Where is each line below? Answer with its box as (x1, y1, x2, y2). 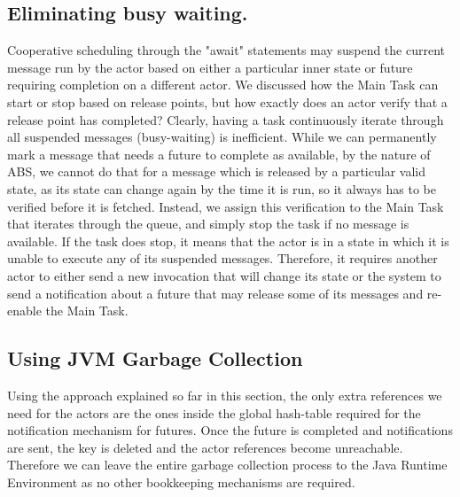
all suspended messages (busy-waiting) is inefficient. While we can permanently (7, 128, 437, 146)
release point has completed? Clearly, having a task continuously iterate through (7, 110, 444, 128)
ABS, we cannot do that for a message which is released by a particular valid (7, 162, 425, 181)
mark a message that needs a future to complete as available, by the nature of (7, 144, 431, 163)
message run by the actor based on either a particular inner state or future (7, 58, 413, 76)
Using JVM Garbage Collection (7, 345, 303, 372)
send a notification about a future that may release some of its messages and (7, 283, 424, 302)
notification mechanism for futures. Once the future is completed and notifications (7, 421, 453, 439)
